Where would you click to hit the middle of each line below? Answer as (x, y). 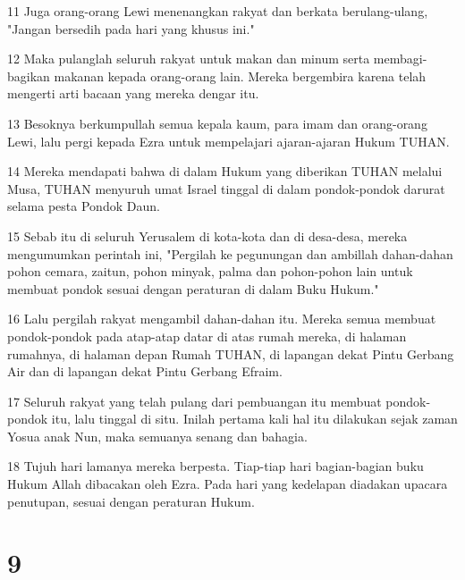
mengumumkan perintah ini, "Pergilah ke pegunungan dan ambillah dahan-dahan (230, 253)
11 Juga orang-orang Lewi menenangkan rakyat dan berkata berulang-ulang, (218, 11)
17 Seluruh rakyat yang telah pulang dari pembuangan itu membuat (194, 401)
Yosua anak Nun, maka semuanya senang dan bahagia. (157, 436)
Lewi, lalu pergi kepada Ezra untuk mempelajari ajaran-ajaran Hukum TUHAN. (228, 141)
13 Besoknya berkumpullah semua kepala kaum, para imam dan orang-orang (217, 123)
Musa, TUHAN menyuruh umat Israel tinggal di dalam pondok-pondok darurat (226, 188)
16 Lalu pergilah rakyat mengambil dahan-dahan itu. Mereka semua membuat (222, 319)
